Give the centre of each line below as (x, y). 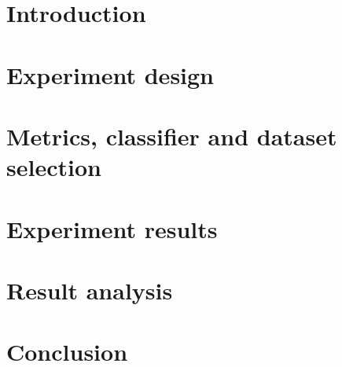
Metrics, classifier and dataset (172, 136)
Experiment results (112, 228)
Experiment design (110, 74)
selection (54, 167)
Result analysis (90, 290)
